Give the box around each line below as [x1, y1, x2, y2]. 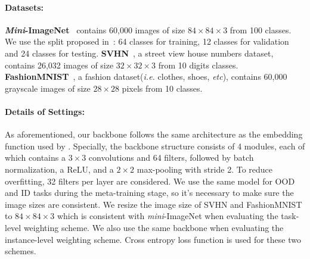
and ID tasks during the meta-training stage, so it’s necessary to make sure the [5, 186, 294, 199]
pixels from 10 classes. [122, 82, 203, 94]
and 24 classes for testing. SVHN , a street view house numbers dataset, [5, 46, 274, 59]
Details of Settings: [5, 105, 85, 117]
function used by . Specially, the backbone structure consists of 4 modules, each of [5, 139, 305, 152]
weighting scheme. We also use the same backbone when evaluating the [23, 221, 284, 233]
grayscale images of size [5, 82, 91, 94]
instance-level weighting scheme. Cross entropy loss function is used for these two [5, 233, 301, 245]
